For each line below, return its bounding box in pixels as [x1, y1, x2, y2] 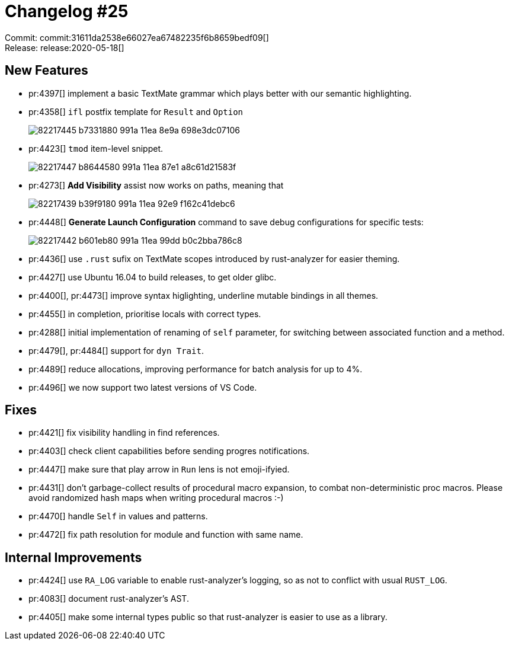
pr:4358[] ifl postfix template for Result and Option [28, 106, 244, 117]
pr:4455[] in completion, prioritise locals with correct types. [28, 308, 261, 319]
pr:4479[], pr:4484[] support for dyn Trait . [28, 345, 204, 356]
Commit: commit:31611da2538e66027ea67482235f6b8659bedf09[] [5, 32, 269, 43]
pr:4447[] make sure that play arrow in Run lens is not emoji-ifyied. [28, 464, 290, 475]
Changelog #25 [5, 1, 129, 21]
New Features [5, 63, 88, 78]
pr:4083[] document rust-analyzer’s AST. [28, 593, 189, 604]
